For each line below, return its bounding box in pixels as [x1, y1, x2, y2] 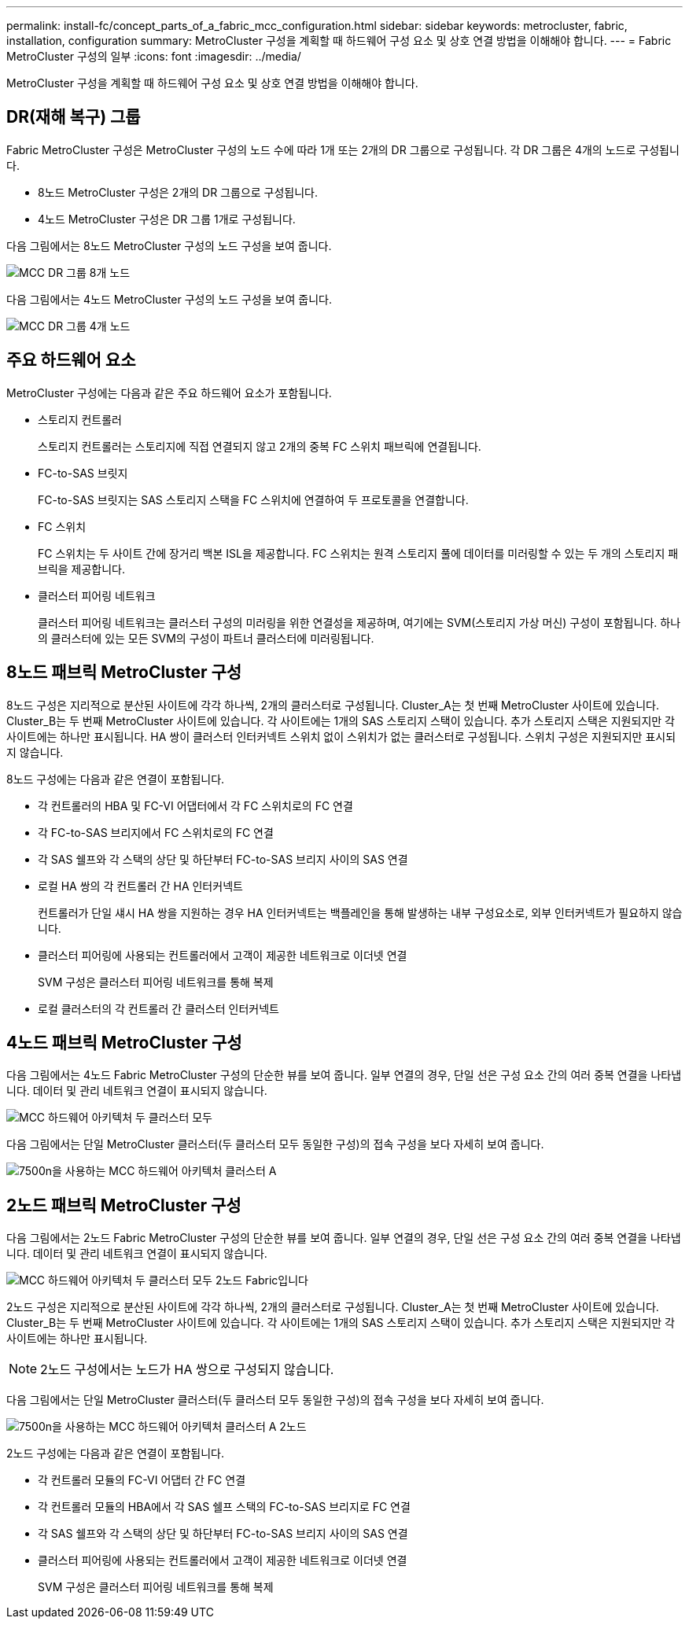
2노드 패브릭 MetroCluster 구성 [6, 1195, 241, 1215]
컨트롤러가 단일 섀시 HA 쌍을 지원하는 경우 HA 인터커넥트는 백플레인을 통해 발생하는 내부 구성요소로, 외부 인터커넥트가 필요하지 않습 [38, 905, 683, 919]
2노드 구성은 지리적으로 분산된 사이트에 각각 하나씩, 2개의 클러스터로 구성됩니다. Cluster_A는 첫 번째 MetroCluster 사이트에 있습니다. [6, 1300, 659, 1314]
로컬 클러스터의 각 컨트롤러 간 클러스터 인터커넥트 [38, 1001, 279, 1015]
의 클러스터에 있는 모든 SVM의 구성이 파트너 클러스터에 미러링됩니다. [38, 631, 374, 645]
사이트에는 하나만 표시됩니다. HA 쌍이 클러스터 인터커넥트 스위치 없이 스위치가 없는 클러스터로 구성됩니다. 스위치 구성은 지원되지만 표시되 [6, 729, 676, 743]
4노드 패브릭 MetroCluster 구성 [6, 1032, 242, 1052]
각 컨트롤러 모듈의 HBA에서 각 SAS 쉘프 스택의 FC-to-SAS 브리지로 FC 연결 [38, 1500, 411, 1514]
